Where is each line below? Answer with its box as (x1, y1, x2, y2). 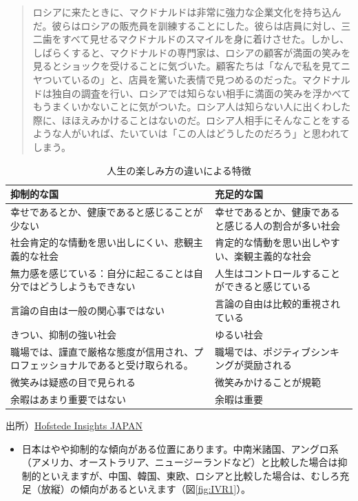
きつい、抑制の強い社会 (10, 327, 116, 341)
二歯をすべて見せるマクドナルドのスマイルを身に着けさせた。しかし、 (32, 32, 350, 46)
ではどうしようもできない (19, 279, 136, 294)
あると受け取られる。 (96, 358, 193, 372)
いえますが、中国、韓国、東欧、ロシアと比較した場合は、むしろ (50, 468, 340, 482)
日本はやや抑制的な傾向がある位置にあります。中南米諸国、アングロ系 (21, 441, 339, 456)
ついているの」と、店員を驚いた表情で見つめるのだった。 (42, 72, 302, 86)
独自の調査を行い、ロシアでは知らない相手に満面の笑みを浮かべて (52, 85, 351, 100)
